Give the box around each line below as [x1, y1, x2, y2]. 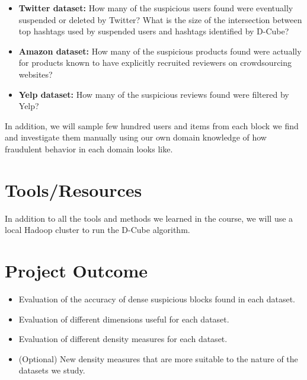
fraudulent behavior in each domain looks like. [5, 142, 173, 155]
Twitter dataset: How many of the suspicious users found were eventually [18, 2, 293, 14]
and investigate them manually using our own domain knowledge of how [5, 131, 267, 143]
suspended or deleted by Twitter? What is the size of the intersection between [18, 13, 302, 25]
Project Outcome [5, 258, 148, 283]
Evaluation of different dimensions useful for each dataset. [18, 312, 229, 325]
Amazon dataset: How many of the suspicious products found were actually [18, 44, 302, 57]
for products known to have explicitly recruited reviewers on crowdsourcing [18, 56, 292, 69]
